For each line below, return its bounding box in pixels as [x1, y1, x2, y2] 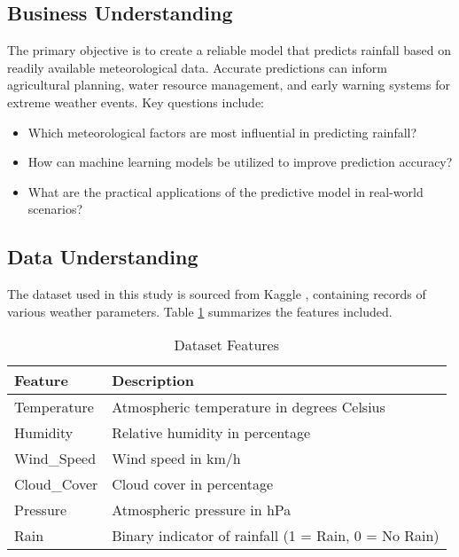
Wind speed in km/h [112, 448, 241, 469]
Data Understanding [7, 243, 198, 271]
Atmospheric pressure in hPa [112, 499, 292, 521]
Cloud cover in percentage [112, 474, 274, 495]
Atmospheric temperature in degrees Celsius [112, 396, 385, 418]
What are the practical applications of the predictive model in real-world [27, 182, 424, 200]
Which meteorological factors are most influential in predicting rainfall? [27, 122, 417, 141]
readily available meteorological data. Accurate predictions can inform [7, 58, 387, 76]
